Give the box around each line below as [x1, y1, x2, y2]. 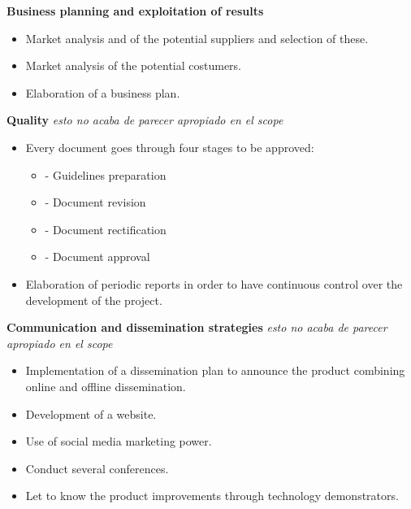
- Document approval [45, 248, 150, 265]
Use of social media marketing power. [25, 433, 212, 450]
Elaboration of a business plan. [25, 84, 180, 101]
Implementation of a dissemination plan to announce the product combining [25, 362, 405, 379]
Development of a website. [25, 405, 157, 422]
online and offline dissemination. [25, 377, 186, 394]
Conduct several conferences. [25, 459, 169, 476]
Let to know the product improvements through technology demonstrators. [25, 487, 399, 504]
